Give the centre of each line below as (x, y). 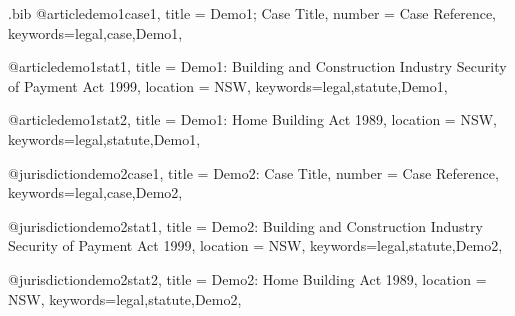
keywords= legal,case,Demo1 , (95, 32)
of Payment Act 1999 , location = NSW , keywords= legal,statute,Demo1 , (228, 85)
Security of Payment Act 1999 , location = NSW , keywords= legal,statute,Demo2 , (255, 245)
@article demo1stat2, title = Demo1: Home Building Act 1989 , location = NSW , (252, 119)
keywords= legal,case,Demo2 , (95, 192)
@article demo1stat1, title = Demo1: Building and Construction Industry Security (257, 66)
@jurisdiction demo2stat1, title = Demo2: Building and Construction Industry (245, 225)
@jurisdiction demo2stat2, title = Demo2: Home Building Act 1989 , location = (247, 278)
